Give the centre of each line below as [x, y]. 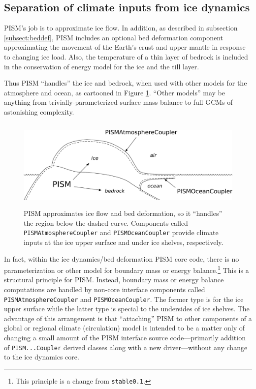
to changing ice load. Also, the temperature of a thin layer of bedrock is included [126, 56]
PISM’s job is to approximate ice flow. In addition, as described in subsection [121, 28]
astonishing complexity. [39, 111]
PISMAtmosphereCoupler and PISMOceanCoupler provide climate [121, 232]
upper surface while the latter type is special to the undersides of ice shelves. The [127, 309]
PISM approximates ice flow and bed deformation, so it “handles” [123, 213]
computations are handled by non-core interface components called [105, 289]
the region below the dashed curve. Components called [106, 223]
